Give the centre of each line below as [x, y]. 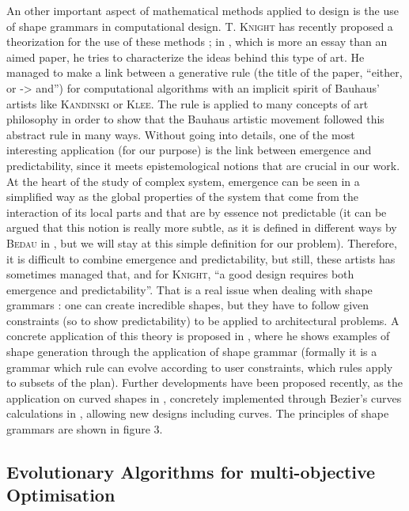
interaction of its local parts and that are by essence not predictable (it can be [197, 212]
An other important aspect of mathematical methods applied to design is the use [203, 10]
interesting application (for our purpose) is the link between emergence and [189, 150]
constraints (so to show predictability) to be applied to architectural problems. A [203, 320]
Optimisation [61, 495]
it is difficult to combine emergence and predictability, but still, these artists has [201, 258]
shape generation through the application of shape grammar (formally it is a [192, 352]
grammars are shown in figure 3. [85, 429]
